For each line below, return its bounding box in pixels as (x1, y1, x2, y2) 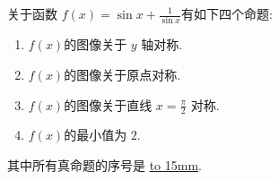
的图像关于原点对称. (64, 64, 181, 83)
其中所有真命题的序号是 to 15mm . (7, 155, 203, 174)
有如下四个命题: (180, 4, 273, 22)
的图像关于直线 (64, 95, 153, 114)
